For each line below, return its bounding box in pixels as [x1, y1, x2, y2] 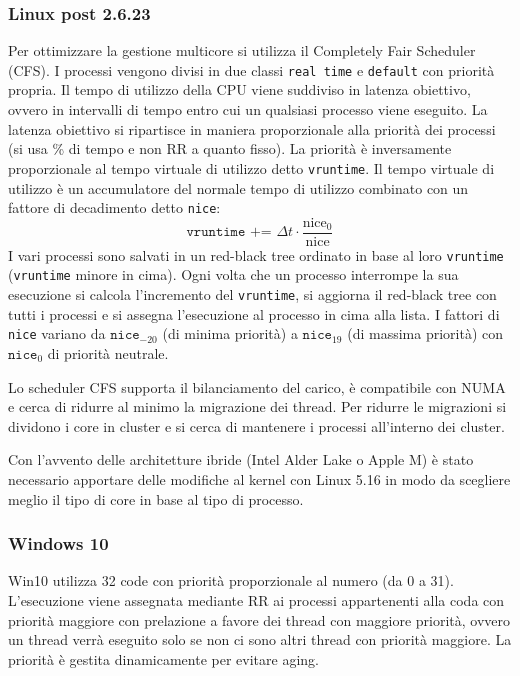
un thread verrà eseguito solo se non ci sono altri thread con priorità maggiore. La [8, 629, 512, 650]
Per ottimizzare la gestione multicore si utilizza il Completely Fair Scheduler [8, 40, 476, 61]
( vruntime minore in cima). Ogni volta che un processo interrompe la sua [8, 264, 459, 285]
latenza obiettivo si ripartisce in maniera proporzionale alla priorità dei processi [8, 118, 496, 139]
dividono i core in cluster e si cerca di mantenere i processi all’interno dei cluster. [8, 415, 505, 436]
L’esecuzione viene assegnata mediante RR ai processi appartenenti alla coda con [8, 590, 505, 610]
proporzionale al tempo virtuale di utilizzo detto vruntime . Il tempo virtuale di [8, 157, 495, 178]
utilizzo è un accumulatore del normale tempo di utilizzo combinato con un [8, 177, 469, 198]
